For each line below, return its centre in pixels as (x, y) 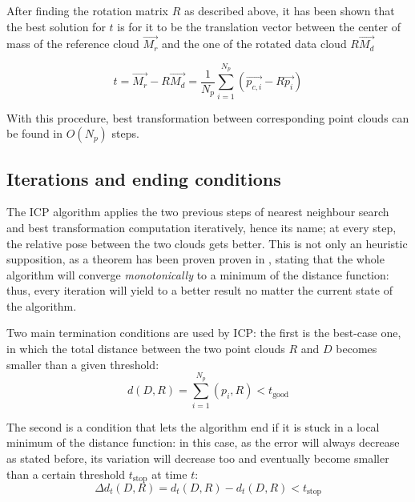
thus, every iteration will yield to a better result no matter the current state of (199, 290)
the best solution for (56, 26)
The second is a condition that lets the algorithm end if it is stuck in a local (193, 426)
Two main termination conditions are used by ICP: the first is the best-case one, (204, 333)
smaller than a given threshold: (83, 364)
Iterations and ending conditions (144, 178)
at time (169, 474)
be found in (35, 133)
